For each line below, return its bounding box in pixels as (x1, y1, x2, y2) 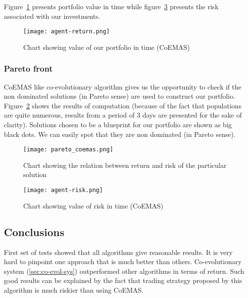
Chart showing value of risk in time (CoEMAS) (23, 200, 163, 210)
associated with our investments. (4, 11, 101, 21)
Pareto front (4, 62, 53, 74)
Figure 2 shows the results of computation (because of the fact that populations (4, 100, 242, 110)
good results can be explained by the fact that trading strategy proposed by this (4, 275, 242, 285)
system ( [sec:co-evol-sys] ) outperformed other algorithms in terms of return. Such (4, 266, 245, 276)
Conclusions (4, 224, 65, 239)
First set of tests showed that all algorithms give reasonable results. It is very (4, 247, 233, 257)
